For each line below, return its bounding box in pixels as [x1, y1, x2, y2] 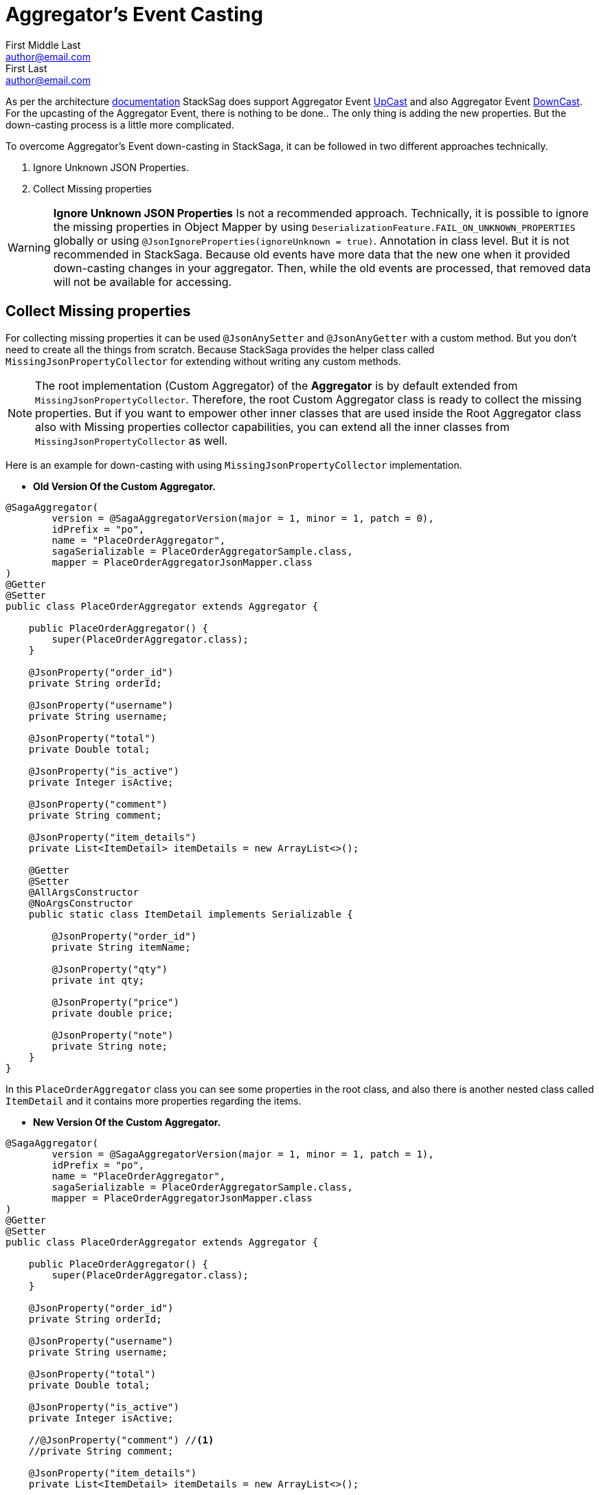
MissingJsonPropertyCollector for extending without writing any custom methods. [5, 355, 401, 367]
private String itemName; [52, 941, 191, 953]
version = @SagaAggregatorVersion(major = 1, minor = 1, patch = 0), [52, 512, 434, 524]
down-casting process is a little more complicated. [5, 118, 234, 131]
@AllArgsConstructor [28, 886, 139, 898]
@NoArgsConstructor [28, 897, 133, 909]
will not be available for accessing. [53, 274, 232, 289]
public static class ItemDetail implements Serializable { [28, 908, 353, 920]
